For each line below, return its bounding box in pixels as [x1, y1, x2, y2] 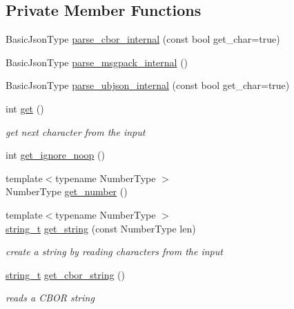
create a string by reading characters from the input [6, 244, 223, 259]
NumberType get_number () [6, 184, 128, 199]
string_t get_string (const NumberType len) [6, 221, 196, 235]
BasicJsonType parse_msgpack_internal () [6, 54, 188, 69]
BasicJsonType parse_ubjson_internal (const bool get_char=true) [6, 78, 290, 92]
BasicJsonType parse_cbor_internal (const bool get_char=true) [6, 32, 280, 46]
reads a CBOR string [6, 290, 95, 305]
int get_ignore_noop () [6, 148, 105, 162]
